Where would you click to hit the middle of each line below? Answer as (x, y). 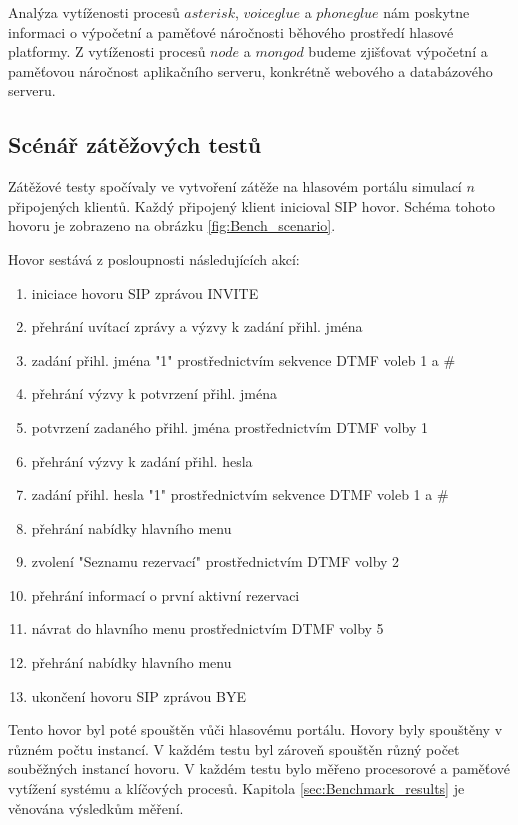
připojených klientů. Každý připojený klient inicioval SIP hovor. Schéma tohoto (251, 205)
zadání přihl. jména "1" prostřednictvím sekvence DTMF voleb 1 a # (243, 359)
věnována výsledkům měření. (96, 807)
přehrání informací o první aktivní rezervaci (165, 594)
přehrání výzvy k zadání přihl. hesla (142, 460)
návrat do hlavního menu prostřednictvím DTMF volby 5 (207, 628)
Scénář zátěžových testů (135, 144)
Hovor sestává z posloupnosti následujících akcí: (154, 258)
